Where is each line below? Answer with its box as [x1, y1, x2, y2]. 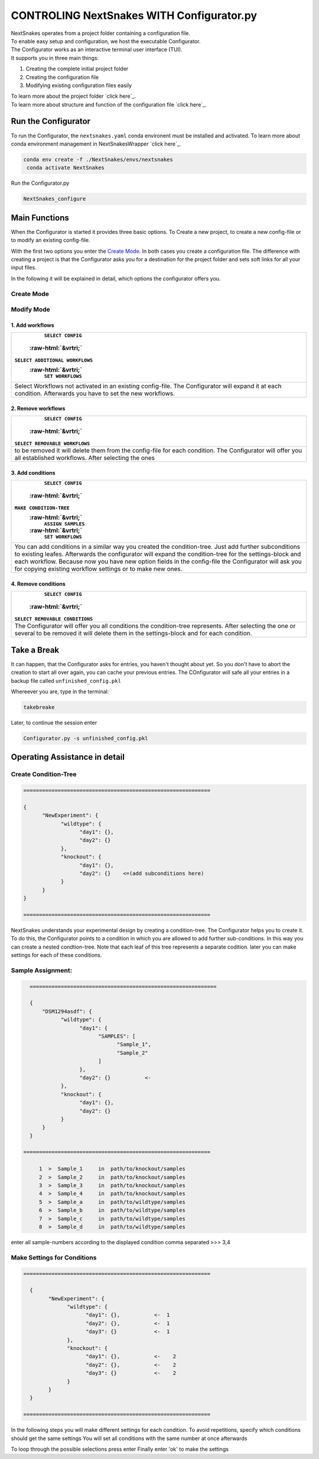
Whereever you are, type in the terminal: [11, 687, 109, 695]
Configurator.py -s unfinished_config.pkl [23, 735, 148, 741]
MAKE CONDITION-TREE [14, 505, 70, 512]
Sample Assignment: [11, 966, 73, 974]
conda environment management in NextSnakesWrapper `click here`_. [11, 140, 181, 147]
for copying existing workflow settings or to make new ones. [14, 565, 183, 573]
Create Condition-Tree [11, 770, 77, 779]
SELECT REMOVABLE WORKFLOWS [14, 441, 90, 447]
